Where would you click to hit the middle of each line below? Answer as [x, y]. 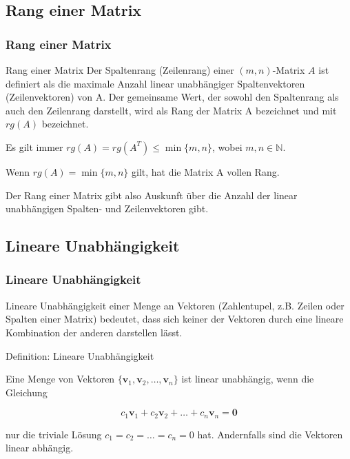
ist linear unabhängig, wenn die [248, 379]
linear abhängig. [40, 448]
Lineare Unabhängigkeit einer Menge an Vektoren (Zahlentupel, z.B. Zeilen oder [175, 305]
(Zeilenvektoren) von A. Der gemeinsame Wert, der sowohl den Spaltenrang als [172, 97]
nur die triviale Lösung [54, 434]
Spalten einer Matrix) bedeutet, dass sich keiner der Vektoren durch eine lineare [175, 319]
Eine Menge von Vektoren [60, 379]
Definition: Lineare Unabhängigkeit [80, 355]
